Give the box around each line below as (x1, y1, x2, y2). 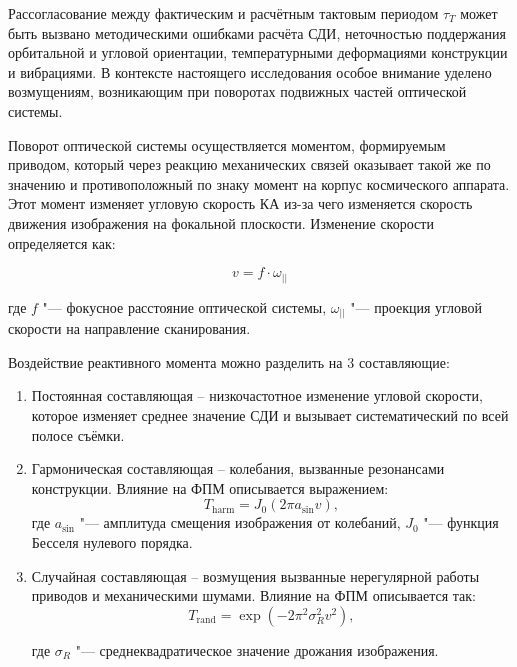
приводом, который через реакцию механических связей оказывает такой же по (8, 154, 491, 175)
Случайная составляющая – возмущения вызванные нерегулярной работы (31, 565, 480, 586)
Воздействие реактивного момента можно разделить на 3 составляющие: (8, 351, 450, 372)
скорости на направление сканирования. (8, 318, 251, 339)
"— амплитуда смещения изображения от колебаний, (79, 512, 401, 533)
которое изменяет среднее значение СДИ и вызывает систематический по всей (31, 404, 509, 425)
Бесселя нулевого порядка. (31, 531, 193, 552)
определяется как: (8, 232, 116, 253)
